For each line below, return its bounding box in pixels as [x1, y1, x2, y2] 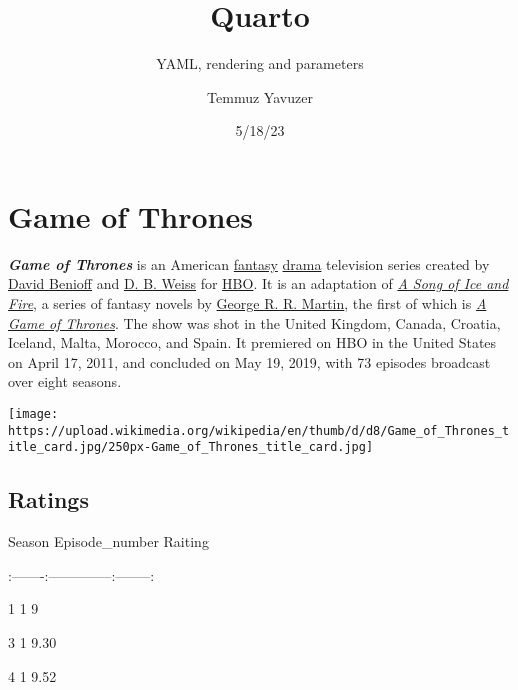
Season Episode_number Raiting [8, 531, 209, 552]
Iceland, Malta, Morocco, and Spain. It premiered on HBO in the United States [8, 332, 497, 353]
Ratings [8, 484, 89, 515]
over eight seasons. [8, 371, 122, 392]
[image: [8, 407, 59, 421]
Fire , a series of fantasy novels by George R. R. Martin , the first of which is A [8, 293, 487, 314]
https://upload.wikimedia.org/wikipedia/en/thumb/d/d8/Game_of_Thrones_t [8, 423, 510, 438]
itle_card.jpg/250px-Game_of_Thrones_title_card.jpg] [8, 440, 374, 455]
